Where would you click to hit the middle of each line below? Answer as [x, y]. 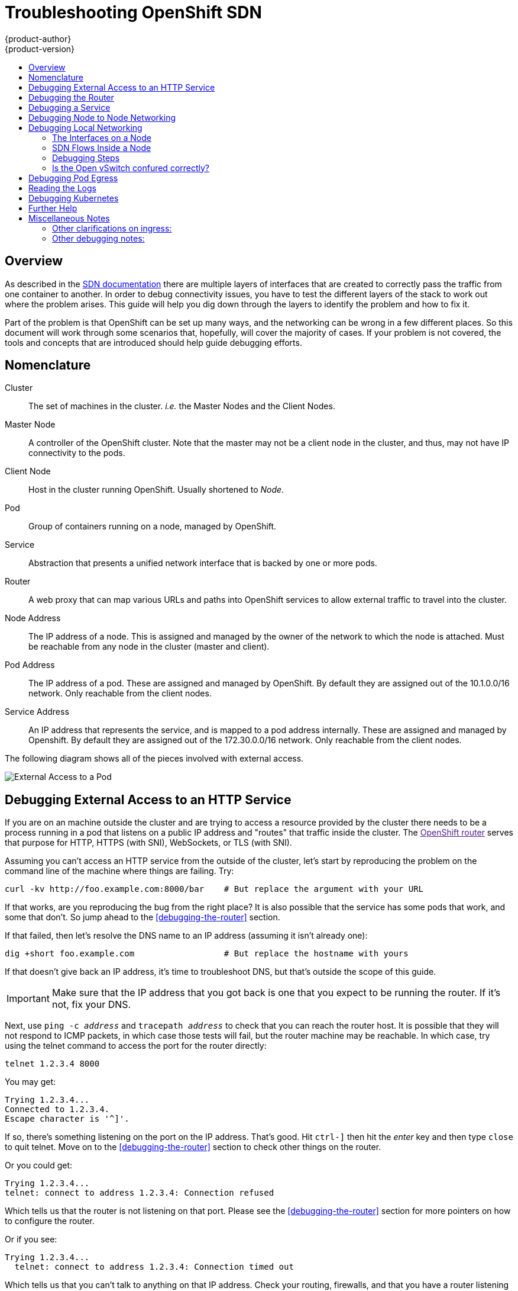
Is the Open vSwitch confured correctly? [131, 168]
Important [28, 999]
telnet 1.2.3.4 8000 [52, 1064]
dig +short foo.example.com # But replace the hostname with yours [207, 954]
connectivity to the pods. [77, 453]
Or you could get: [39, 1165]
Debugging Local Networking [85, 127]
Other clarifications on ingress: [112, 228]
